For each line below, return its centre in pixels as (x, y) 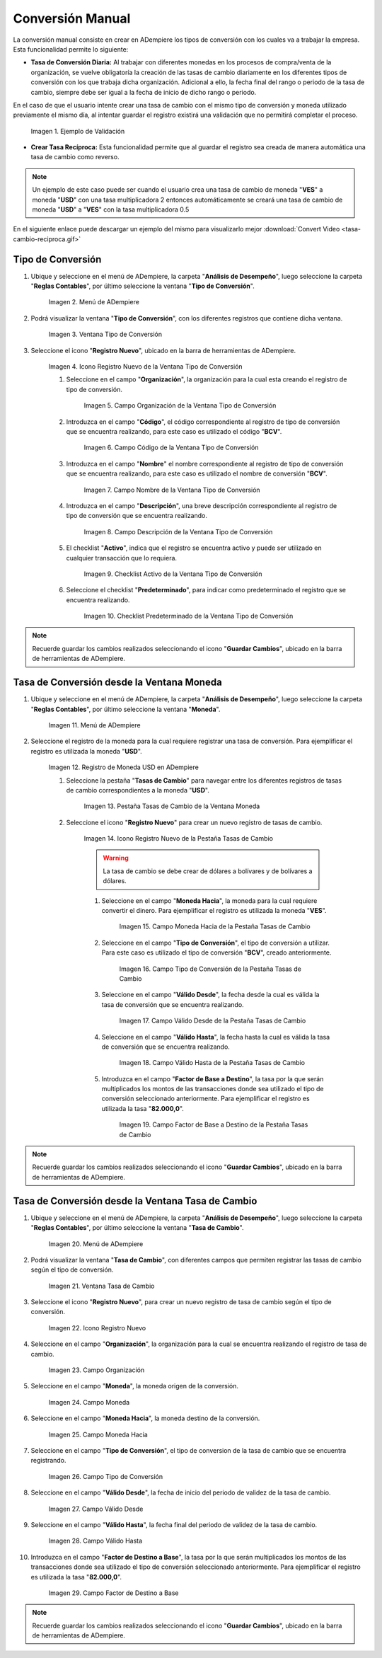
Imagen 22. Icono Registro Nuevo (97, 1328)
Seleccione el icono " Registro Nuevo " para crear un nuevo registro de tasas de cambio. (194, 822)
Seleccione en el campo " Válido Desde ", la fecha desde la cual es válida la (210, 995)
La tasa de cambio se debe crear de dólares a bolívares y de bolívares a (208, 871)
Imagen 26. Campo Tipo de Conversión (105, 1476)
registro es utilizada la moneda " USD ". (87, 751)
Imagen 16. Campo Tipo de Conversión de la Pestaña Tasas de (210, 969)
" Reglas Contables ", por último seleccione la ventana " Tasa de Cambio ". (137, 1228)
